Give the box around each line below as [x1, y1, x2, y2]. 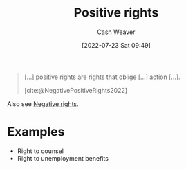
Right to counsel [17, 147, 64, 155]
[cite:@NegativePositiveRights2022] [24, 86, 128, 94]
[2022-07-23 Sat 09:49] [82, 41, 151, 49]
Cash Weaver [97, 28, 136, 36]
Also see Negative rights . [7, 99, 79, 108]
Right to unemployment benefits [17, 154, 109, 162]
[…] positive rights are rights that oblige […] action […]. [24, 73, 181, 81]
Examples [7, 124, 65, 140]
